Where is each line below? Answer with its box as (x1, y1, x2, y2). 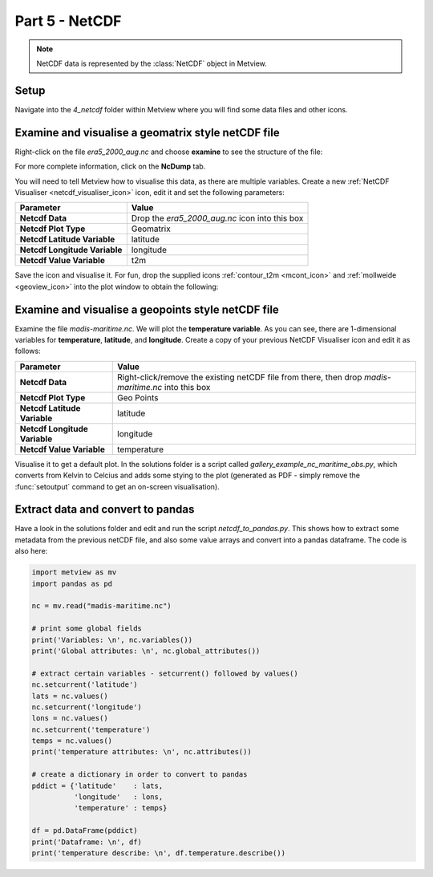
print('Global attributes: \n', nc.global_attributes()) (31, 646, 261, 656)
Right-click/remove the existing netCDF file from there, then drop (117, 372, 362, 383)
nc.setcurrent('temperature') (31, 725, 151, 734)
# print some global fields (31, 624, 142, 633)
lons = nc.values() (31, 714, 108, 723)
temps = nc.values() (31, 737, 112, 745)
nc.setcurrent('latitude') (31, 680, 138, 689)
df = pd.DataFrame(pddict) (31, 826, 138, 835)
